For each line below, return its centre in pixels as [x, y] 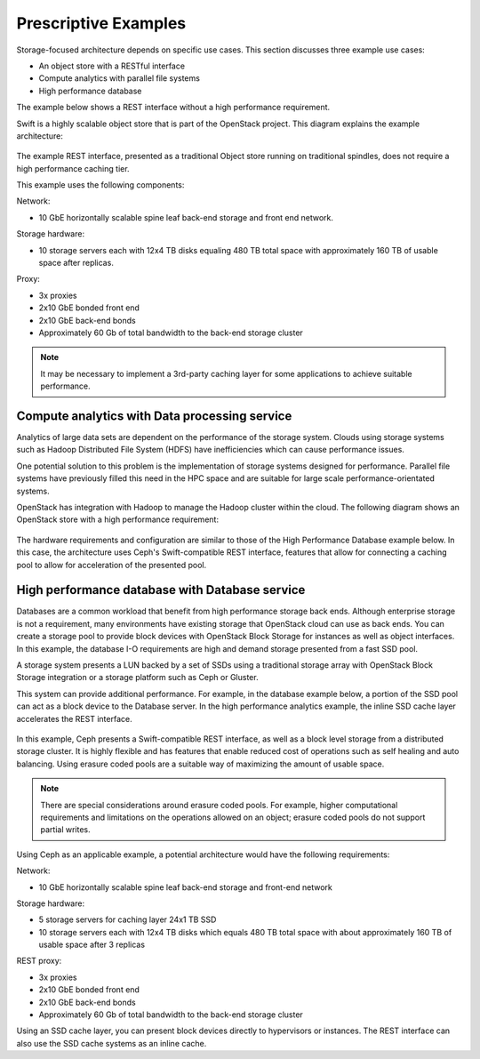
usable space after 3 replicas [92, 945]
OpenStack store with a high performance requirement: [118, 519]
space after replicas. [76, 263]
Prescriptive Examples [101, 23]
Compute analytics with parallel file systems [119, 78]
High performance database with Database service [161, 590]
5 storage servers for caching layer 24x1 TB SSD [128, 919]
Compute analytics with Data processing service [154, 416]
